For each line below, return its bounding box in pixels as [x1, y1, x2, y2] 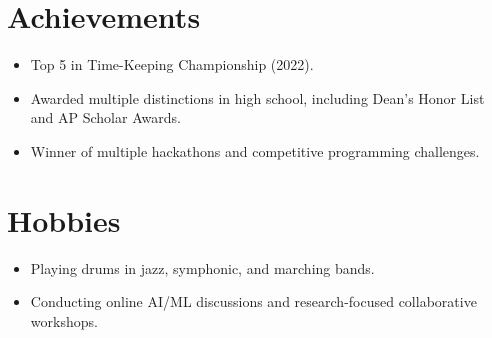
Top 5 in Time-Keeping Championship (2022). [30, 54, 314, 75]
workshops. [30, 310, 98, 331]
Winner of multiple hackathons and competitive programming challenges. [30, 140, 480, 161]
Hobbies [7, 199, 121, 240]
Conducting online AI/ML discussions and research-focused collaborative [30, 291, 477, 312]
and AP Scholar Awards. [30, 107, 181, 128]
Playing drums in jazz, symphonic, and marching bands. [30, 257, 375, 278]
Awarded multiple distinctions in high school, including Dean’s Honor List [30, 87, 485, 108]
